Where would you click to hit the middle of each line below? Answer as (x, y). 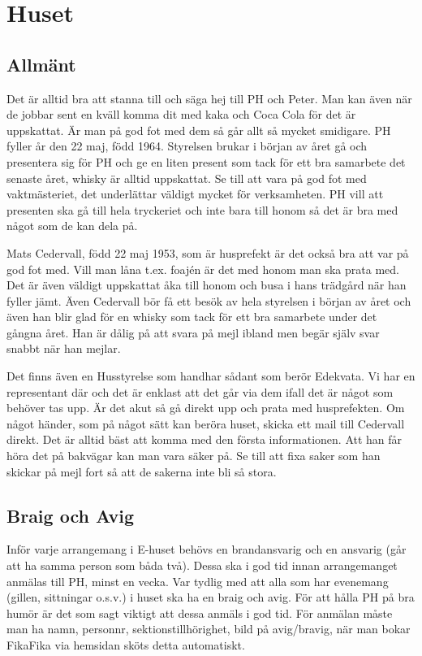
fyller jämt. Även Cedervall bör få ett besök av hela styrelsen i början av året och (209, 300)
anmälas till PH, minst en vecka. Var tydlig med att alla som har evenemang (198, 581)
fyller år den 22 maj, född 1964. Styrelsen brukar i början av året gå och (187, 146)
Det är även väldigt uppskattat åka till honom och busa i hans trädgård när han (207, 285)
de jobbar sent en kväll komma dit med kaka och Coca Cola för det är (181, 114)
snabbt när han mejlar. (64, 348)
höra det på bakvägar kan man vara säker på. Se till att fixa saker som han (194, 456)
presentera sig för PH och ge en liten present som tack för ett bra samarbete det (206, 161)
